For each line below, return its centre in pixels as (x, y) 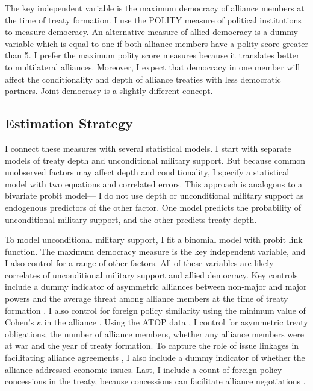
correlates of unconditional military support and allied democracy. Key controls (151, 274)
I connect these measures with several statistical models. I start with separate (148, 148)
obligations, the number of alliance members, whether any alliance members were (154, 333)
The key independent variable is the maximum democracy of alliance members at (155, 8)
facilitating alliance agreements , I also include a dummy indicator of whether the (155, 358)
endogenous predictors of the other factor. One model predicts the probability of (153, 207)
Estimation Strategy (69, 123)
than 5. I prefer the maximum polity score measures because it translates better (152, 55)
